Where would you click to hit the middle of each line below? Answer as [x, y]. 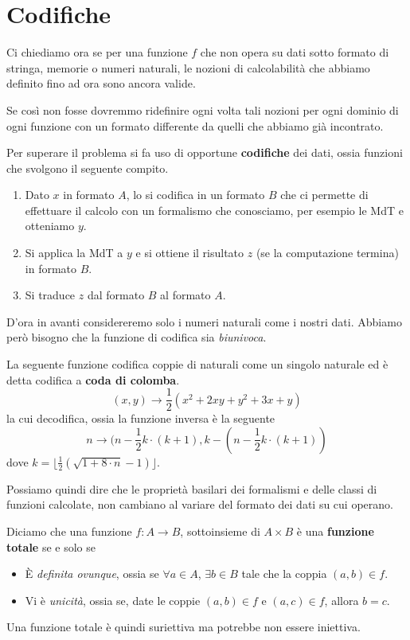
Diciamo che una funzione [69, 531]
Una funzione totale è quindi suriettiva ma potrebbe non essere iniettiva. [184, 627]
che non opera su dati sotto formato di [295, 52]
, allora [342, 600]
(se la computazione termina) [327, 253]
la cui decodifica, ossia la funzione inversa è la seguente [141, 418]
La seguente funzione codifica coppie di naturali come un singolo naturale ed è [197, 364]
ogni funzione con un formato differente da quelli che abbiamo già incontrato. [195, 125]
